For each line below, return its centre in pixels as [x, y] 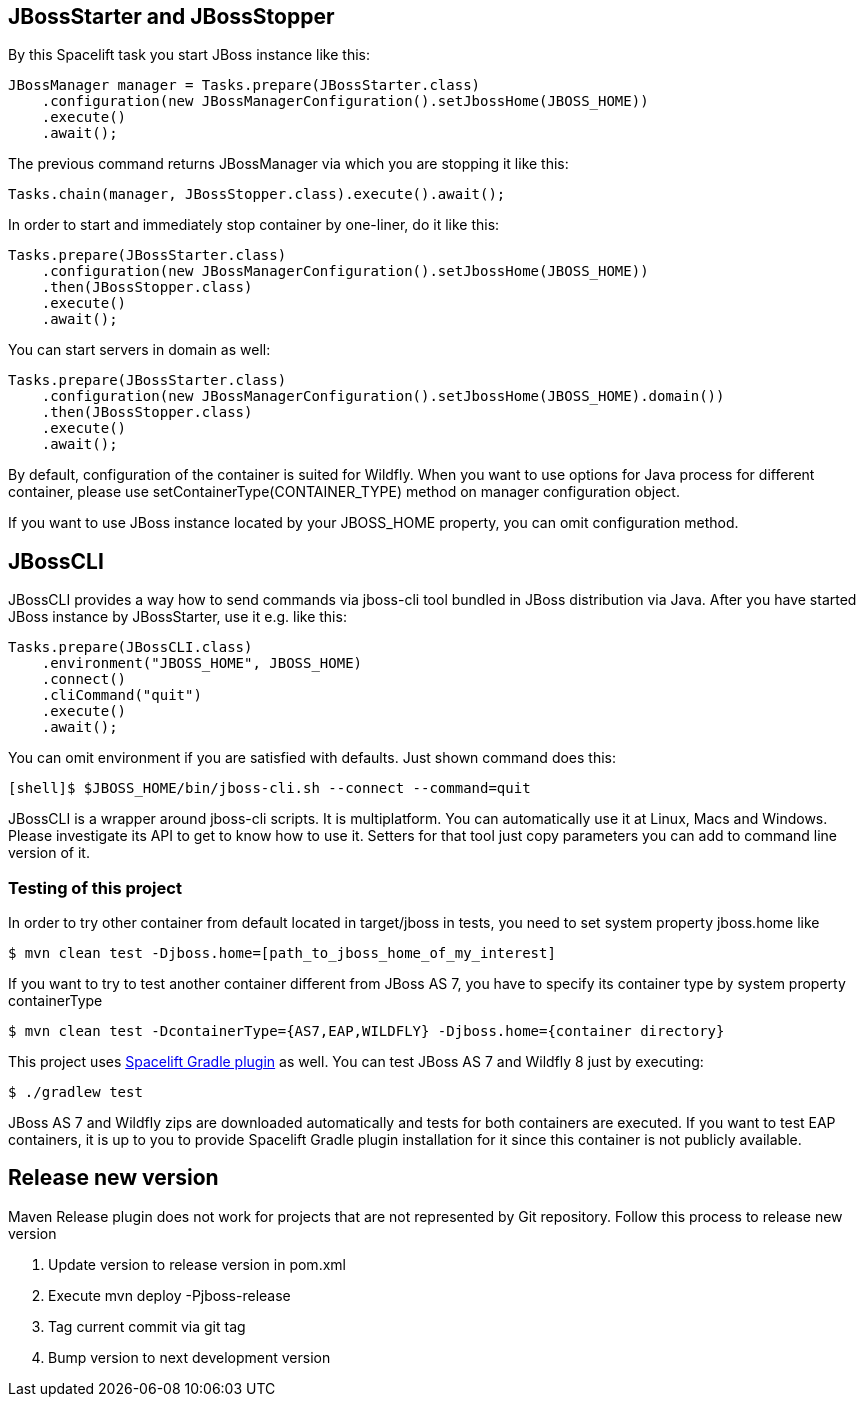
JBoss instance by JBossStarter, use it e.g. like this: [177, 617]
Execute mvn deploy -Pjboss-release [169, 1295]
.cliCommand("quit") [121, 695]
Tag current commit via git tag [147, 1326]
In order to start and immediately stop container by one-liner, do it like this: [254, 225]
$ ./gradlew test [75, 1092]
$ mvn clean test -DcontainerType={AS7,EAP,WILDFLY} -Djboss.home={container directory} [366, 1031]
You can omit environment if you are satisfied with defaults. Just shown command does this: [312, 758]
